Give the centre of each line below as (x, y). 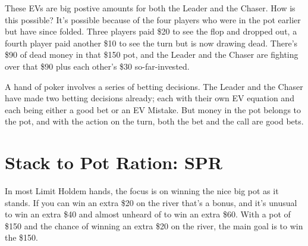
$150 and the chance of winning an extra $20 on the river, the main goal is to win (154, 225)
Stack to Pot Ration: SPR (114, 162)
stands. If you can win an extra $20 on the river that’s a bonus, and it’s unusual (151, 202)
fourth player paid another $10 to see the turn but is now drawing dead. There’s (151, 43)
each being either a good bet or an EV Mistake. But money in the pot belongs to (153, 109)
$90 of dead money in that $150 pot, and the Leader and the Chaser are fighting (152, 55)
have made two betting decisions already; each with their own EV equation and (150, 98)
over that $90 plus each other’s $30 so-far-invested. (97, 66)
